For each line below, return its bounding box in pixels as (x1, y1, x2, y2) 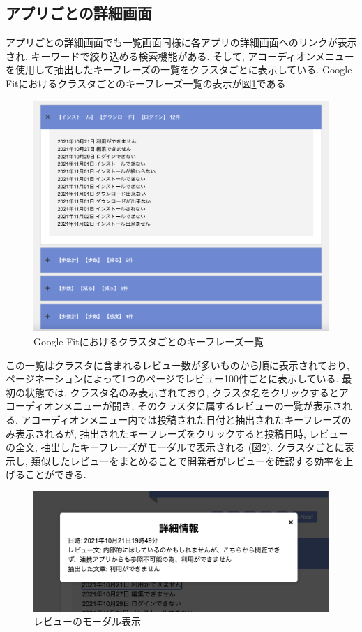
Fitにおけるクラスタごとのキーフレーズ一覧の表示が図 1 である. (6, 76, 289, 90)
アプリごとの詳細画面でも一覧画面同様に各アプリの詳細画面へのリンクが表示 (6, 35, 357, 50)
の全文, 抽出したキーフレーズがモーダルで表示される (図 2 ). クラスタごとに (6, 440, 345, 454)
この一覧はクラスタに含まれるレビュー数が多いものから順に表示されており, (6, 357, 349, 372)
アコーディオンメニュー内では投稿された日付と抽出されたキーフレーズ (21, 412, 342, 426)
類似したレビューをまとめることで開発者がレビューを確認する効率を (31, 453, 344, 468)
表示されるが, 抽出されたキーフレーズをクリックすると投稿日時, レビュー (15, 426, 349, 440)
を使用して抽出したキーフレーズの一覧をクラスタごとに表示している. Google (6, 62, 352, 77)
